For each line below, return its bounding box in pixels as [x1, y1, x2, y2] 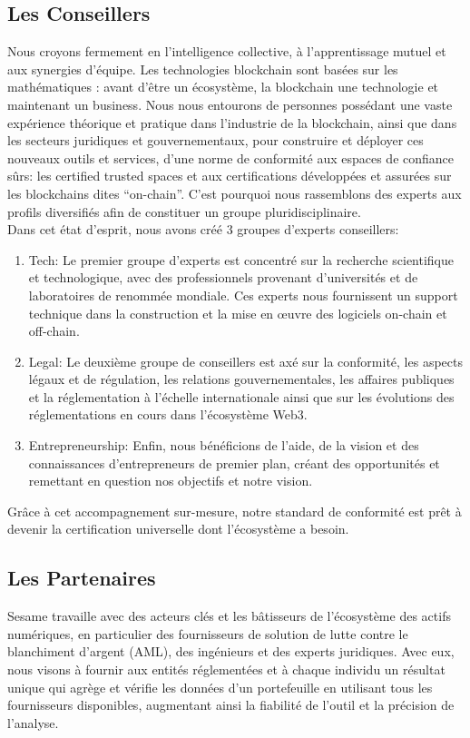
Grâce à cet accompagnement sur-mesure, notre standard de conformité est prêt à [7, 501, 462, 520]
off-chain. [28, 321, 80, 340]
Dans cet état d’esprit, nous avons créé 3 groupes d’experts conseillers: [7, 220, 399, 239]
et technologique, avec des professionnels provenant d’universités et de [28, 268, 418, 287]
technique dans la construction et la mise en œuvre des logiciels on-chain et [28, 303, 447, 322]
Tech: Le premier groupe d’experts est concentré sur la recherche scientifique [28, 250, 454, 269]
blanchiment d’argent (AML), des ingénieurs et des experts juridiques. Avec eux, [7, 642, 455, 661]
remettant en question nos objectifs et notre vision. [28, 471, 313, 490]
